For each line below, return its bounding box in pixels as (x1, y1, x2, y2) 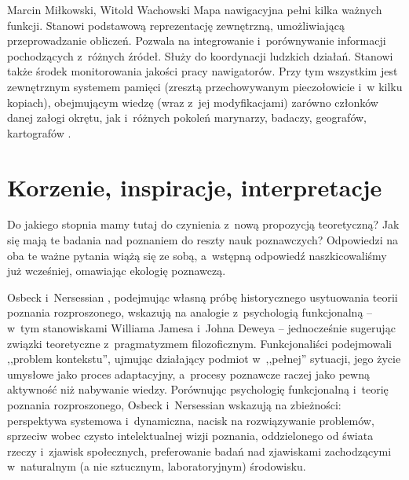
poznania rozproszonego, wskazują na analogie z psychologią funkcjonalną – (7, 304, 373, 321)
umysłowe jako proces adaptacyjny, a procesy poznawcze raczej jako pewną (7, 365, 370, 382)
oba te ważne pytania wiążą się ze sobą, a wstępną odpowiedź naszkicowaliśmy (7, 247, 387, 263)
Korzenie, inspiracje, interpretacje (7, 170, 382, 203)
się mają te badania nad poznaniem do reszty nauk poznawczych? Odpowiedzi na (7, 232, 398, 248)
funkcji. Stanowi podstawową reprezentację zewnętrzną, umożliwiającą (7, 16, 345, 33)
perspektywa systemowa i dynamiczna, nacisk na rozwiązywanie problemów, (7, 412, 374, 428)
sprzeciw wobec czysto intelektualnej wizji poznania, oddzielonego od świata (7, 427, 374, 444)
